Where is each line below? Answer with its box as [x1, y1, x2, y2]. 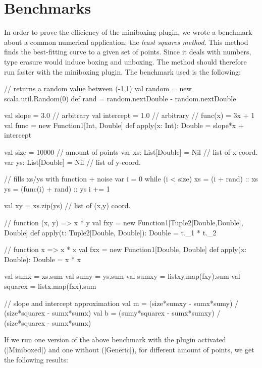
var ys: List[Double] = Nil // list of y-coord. [4, 156, 141, 167]
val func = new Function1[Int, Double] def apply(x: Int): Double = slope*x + [4, 119, 244, 130]
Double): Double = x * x [4, 254, 81, 264]
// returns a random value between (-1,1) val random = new [4, 83, 192, 94]
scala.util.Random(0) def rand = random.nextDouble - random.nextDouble [4, 93, 236, 103]
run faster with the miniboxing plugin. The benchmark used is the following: [4, 66, 241, 77]
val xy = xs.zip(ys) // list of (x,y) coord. [4, 200, 131, 211]
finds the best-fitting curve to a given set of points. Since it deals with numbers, [4, 46, 251, 57]
